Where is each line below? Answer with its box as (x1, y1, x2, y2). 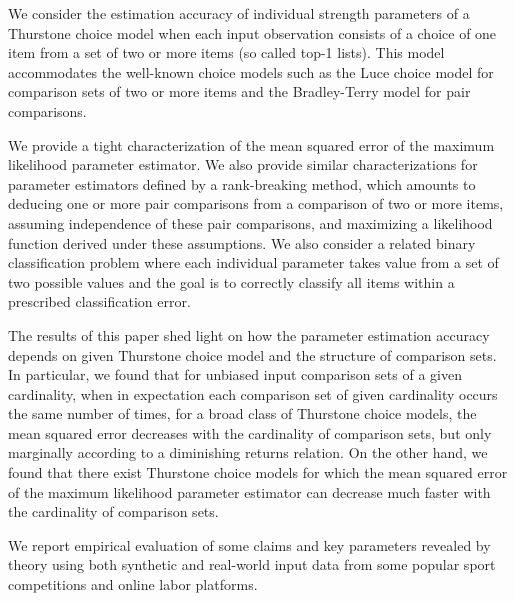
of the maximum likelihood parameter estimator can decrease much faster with (8, 481, 491, 502)
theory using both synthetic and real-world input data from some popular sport (8, 554, 496, 575)
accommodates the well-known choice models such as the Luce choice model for (8, 61, 494, 82)
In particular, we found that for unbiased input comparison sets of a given (8, 364, 462, 385)
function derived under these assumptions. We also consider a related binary (8, 232, 476, 253)
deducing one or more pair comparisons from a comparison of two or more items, (8, 193, 504, 214)
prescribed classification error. (8, 291, 191, 312)
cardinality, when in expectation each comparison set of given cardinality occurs (8, 383, 498, 404)
